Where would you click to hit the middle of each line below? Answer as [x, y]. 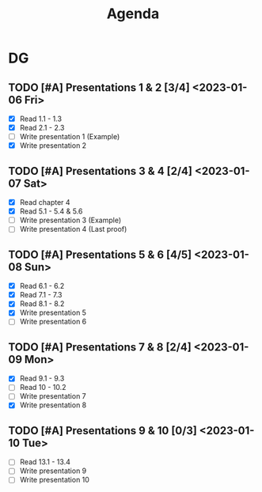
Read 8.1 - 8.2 [42, 304]
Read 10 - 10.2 [43, 388]
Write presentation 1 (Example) [70, 137]
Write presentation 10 [54, 480]
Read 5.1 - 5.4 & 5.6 [51, 211]
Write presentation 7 [53, 396]
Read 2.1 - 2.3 [42, 128]
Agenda [133, 14]
